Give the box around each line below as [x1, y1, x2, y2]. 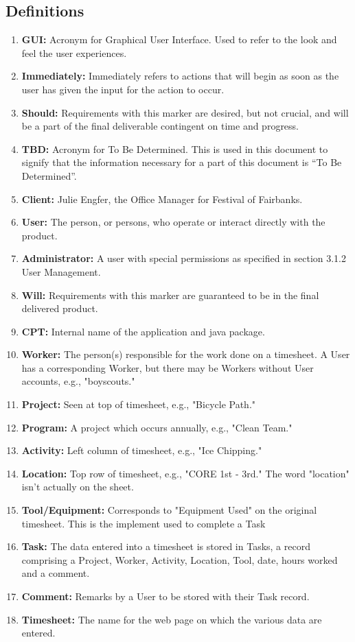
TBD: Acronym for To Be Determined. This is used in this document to [21, 141, 328, 156]
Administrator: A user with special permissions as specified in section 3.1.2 [21, 251, 347, 265]
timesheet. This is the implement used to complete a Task [21, 516, 266, 530]
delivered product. [21, 301, 98, 316]
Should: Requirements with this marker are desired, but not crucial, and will [21, 105, 349, 119]
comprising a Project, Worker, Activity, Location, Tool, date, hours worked [21, 552, 338, 567]
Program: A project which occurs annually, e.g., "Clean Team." [21, 420, 293, 434]
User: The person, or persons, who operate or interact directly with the [21, 215, 325, 229]
